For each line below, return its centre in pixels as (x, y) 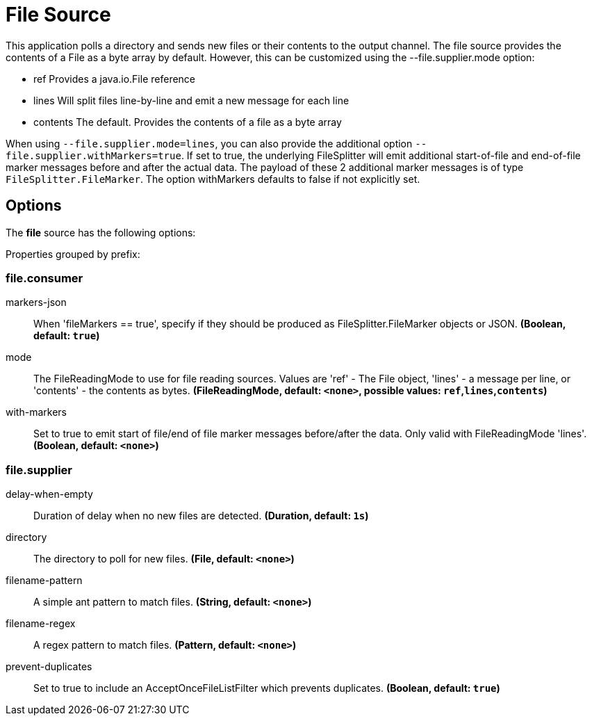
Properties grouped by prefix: (73, 254)
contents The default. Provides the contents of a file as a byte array (188, 122)
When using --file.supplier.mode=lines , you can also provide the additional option (209, 143)
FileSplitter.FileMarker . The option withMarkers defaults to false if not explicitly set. (213, 179)
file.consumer (44, 278)
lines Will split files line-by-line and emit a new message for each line (191, 100)
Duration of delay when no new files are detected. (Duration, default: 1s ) (201, 516)
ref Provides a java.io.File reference (115, 79)
